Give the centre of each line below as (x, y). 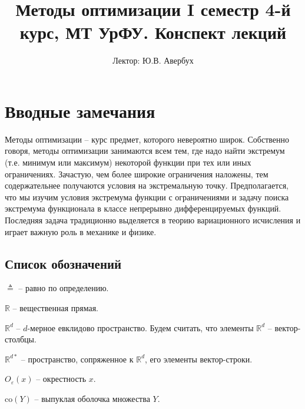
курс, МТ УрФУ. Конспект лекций (153, 32)
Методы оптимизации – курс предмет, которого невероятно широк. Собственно (147, 139)
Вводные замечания (80, 111)
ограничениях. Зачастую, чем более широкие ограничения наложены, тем (137, 174)
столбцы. (21, 339)
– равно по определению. (64, 288)
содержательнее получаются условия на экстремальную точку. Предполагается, (147, 185)
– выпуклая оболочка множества (92, 398)
